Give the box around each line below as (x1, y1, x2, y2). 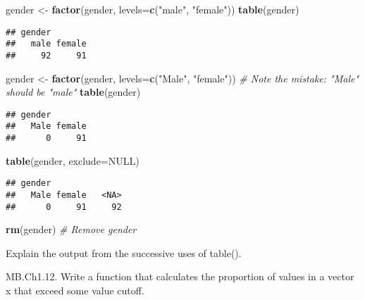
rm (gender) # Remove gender (6, 222, 137, 237)
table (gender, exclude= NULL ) (6, 153, 140, 168)
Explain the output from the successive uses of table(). (6, 245, 242, 260)
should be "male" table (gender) (6, 85, 141, 99)
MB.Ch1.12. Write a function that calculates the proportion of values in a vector (6, 269, 354, 284)
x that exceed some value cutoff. (6, 283, 144, 298)
